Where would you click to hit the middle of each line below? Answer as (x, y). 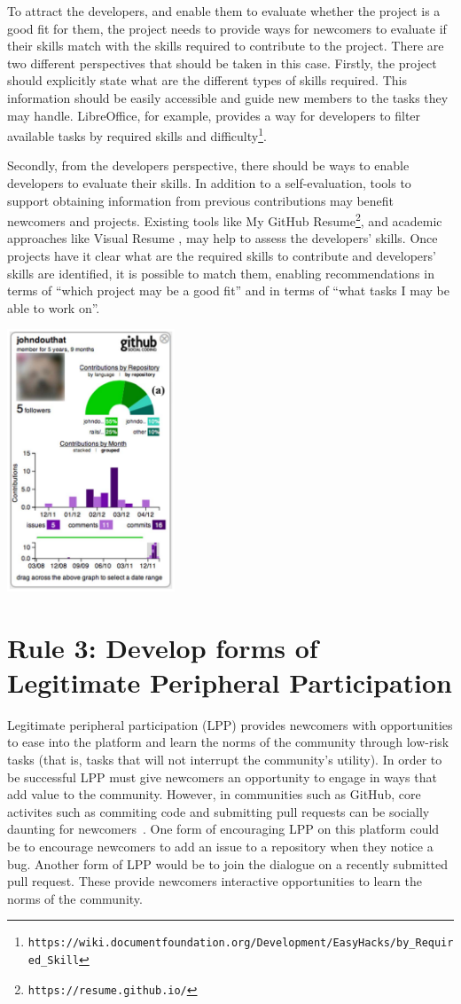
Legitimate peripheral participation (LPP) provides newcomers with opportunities (230, 724)
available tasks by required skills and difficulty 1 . (137, 134)
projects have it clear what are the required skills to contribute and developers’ (222, 256)
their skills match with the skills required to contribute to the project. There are (226, 46)
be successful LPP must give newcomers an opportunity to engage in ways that (222, 777)
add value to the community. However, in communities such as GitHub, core (214, 794)
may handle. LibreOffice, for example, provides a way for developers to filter (214, 115)
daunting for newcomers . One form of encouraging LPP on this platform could (223, 829)
